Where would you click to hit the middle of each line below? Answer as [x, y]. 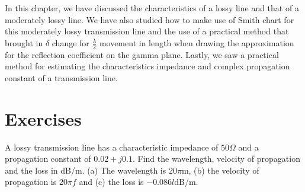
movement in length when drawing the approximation [197, 42]
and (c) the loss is [111, 182]
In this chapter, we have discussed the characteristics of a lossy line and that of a [152, 8]
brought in [24, 42]
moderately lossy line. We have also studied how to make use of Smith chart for [150, 19]
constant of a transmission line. [61, 77]
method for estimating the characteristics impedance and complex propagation [147, 66]
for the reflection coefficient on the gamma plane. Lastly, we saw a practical [142, 54]
